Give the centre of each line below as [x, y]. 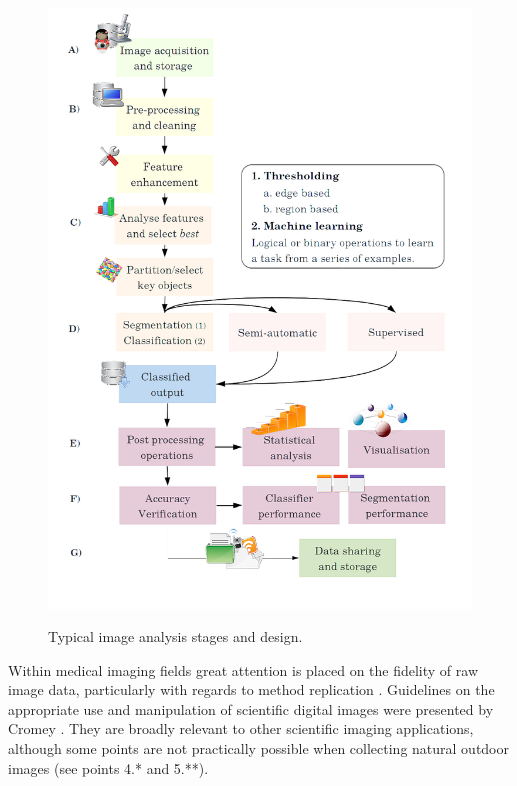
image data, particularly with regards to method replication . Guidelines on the [251, 689]
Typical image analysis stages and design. [175, 636]
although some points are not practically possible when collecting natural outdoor [259, 748]
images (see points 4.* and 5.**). [108, 767]
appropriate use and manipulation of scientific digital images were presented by [251, 708]
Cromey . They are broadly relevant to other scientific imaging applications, [241, 728]
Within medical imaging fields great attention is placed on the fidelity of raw [243, 669]
